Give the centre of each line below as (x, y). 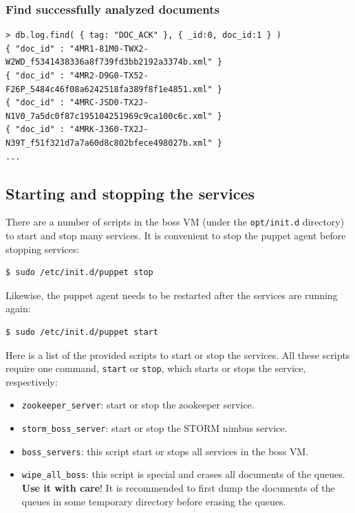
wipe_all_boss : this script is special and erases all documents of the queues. (183, 474)
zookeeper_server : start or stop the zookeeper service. (138, 405)
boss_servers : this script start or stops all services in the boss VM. (165, 451)
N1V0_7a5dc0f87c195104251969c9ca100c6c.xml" (109, 116)
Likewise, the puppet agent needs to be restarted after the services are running (172, 295)
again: (18, 308)
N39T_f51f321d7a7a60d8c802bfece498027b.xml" (109, 143)
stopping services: (43, 249)
